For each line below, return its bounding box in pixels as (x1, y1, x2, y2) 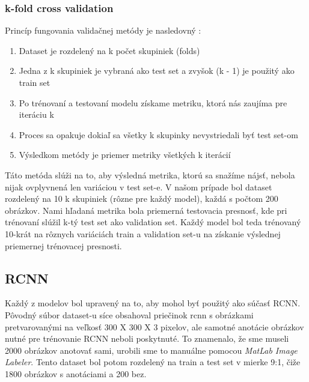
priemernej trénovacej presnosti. (5, 239, 122, 252)
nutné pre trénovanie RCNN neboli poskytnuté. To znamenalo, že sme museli (5, 332, 289, 345)
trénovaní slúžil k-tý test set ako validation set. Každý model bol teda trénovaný (5, 216, 301, 228)
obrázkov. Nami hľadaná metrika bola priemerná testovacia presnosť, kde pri (5, 204, 287, 216)
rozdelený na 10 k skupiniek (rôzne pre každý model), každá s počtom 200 (5, 192, 278, 205)
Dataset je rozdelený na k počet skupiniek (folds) (19, 44, 200, 56)
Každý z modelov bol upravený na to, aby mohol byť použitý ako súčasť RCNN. (5, 297, 301, 309)
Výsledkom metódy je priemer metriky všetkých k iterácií (19, 148, 231, 161)
